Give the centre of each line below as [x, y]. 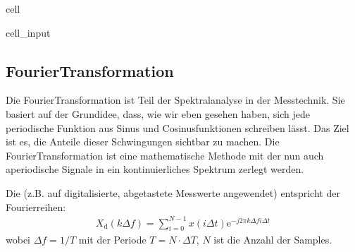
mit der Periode [112, 240]
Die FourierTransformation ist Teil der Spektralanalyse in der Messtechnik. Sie [175, 100]
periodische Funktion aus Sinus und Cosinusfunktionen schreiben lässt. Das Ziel [177, 127]
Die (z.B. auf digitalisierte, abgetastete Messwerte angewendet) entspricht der [173, 192]
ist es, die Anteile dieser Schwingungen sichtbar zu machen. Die [143, 142]
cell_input [28, 32]
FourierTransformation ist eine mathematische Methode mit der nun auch [165, 155]
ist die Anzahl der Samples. [273, 240]
